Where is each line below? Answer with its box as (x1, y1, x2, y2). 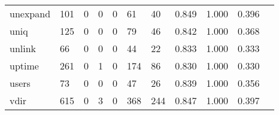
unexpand (10, 7, 51, 20)
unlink (10, 41, 37, 55)
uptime (10, 59, 39, 72)
